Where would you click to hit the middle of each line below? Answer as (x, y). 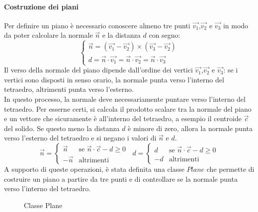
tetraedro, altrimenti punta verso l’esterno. (69, 89)
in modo (236, 25)
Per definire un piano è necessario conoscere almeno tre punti (97, 25)
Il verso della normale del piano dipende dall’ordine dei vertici (98, 70)
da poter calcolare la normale (48, 35)
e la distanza (121, 35)
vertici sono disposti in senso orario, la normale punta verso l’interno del (114, 79)
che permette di (230, 169)
